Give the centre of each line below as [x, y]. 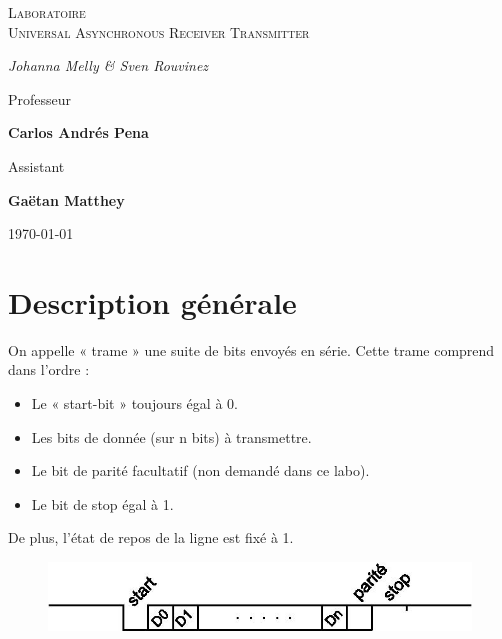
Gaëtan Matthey [66, 199]
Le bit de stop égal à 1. [102, 503]
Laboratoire [47, 12]
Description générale [152, 301]
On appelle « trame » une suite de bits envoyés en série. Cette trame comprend [251, 349]
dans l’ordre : [49, 369]
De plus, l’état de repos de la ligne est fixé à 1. [151, 537]
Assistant [36, 165]
